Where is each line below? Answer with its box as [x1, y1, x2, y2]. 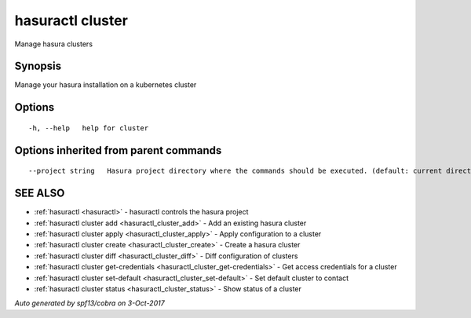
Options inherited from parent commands [14, 144, 222, 157]
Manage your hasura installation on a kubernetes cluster [14, 80, 197, 90]
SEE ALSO [14, 187, 65, 200]
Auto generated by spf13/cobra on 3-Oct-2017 [14, 298, 165, 308]
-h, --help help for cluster [28, 123, 149, 133]
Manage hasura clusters [14, 39, 93, 49]
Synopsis [14, 60, 62, 73]
